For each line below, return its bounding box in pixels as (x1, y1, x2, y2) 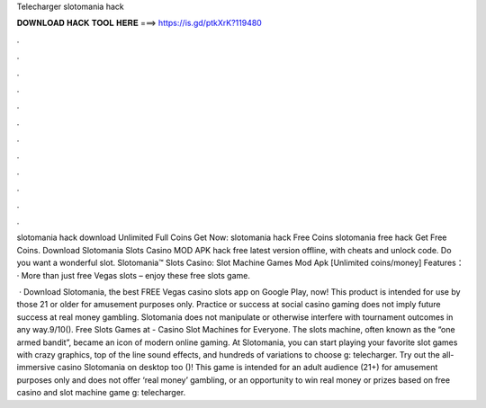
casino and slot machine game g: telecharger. (16, 387, 186, 398)
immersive (16, 362, 56, 373)
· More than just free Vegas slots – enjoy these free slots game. (16, 270, 251, 280)
